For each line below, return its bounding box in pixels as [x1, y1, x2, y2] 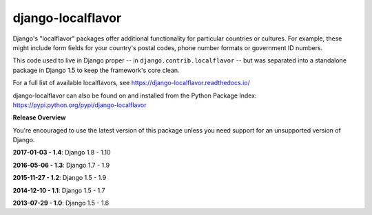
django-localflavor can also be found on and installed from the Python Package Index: [12, 91, 257, 100]
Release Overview [12, 113, 66, 122]
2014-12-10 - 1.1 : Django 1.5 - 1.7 [12, 186, 105, 194]
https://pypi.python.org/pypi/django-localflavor [12, 100, 147, 109]
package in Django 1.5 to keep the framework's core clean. [12, 66, 180, 74]
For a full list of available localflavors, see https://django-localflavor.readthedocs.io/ [12, 79, 251, 87]
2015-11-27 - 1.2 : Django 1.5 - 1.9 [12, 174, 107, 182]
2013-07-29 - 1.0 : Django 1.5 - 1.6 [12, 199, 110, 207]
